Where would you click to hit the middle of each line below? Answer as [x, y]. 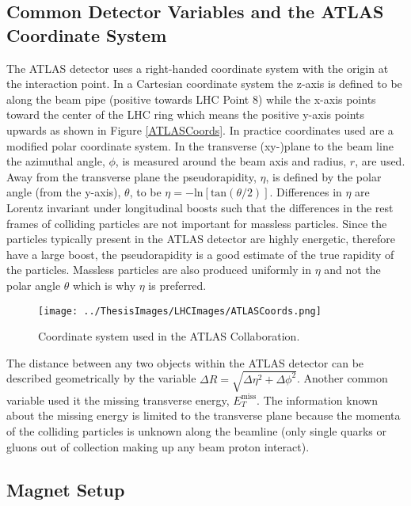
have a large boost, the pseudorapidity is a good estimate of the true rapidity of [200, 254]
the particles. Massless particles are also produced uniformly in [159, 270]
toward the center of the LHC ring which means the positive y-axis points [186, 114]
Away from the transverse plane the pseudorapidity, [131, 176]
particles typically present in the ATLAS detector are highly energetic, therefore [201, 239]
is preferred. [177, 285]
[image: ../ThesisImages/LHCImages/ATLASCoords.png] [180, 311]
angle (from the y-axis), [64, 192]
